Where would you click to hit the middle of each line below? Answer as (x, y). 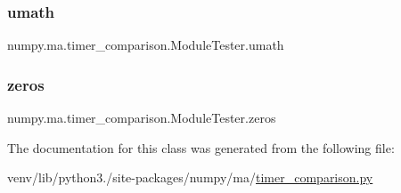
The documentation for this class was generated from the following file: (201, 147)
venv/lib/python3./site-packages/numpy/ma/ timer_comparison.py (190, 177)
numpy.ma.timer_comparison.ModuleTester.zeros (142, 118)
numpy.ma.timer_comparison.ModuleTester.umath (146, 45)
